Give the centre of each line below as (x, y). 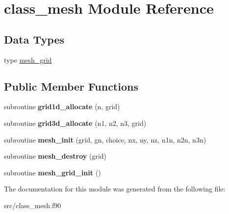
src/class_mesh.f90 (33, 205)
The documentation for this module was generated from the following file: (115, 189)
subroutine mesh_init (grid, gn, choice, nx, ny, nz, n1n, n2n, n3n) (105, 139)
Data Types (34, 39)
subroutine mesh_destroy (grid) (55, 156)
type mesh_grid (28, 59)
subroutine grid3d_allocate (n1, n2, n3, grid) (75, 123)
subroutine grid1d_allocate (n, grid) (62, 107)
